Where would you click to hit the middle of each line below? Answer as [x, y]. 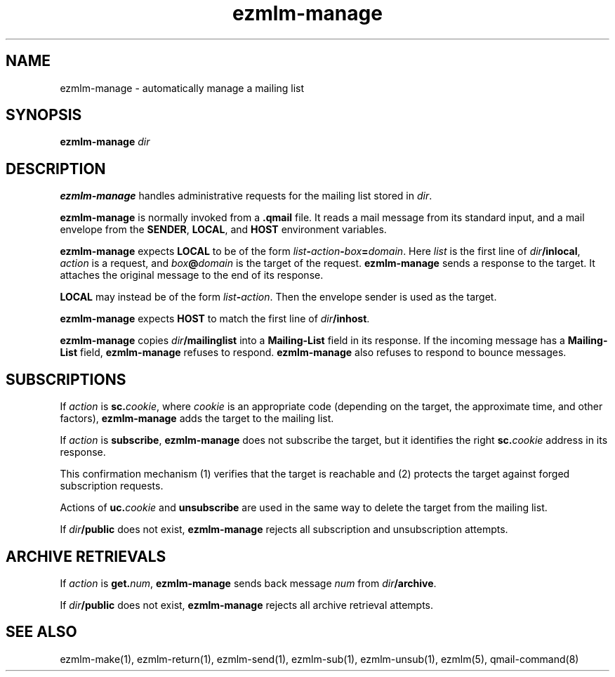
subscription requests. [112, 486]
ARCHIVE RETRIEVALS [86, 556]
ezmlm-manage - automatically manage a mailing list [182, 88]
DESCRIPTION [56, 169]
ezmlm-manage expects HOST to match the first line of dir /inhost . [215, 319]
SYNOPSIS [44, 115]
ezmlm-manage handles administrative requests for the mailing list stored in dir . [246, 196]
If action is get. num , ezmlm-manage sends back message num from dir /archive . [248, 583]
